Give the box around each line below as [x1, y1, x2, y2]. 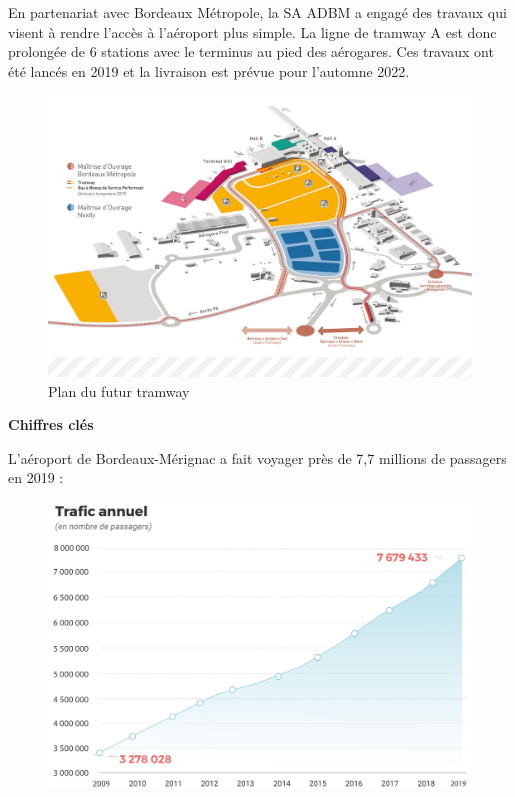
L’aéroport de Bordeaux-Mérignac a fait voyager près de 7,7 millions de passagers [8, 447, 507, 468]
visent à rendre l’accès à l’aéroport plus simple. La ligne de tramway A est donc [8, 21, 497, 42]
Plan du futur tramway [48, 380, 190, 401]
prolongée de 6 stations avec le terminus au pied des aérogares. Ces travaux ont [8, 41, 494, 62]
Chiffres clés [8, 414, 94, 435]
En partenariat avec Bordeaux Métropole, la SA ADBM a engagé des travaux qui [8, 2, 507, 22]
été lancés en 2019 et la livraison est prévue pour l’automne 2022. [8, 60, 410, 81]
